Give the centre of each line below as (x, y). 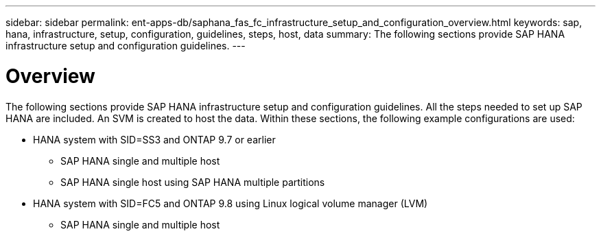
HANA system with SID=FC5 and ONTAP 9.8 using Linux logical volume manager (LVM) (231, 203)
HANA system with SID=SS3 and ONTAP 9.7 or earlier (154, 139)
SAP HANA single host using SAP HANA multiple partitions (193, 182)
